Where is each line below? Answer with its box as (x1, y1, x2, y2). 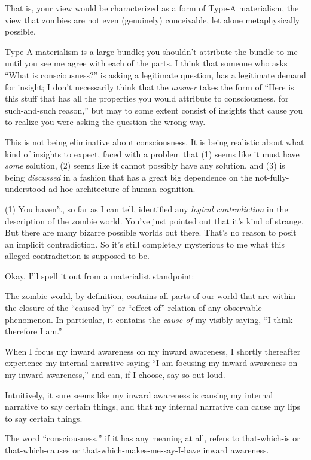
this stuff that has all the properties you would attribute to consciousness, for (5, 92, 289, 105)
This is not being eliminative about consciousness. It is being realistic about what (5, 135, 304, 148)
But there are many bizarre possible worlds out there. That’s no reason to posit (5, 226, 297, 239)
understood (5, 182, 46, 195)
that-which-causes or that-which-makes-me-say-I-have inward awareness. (5, 444, 269, 456)
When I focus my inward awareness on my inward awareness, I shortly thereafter (5, 345, 301, 357)
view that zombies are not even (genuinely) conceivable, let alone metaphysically (5, 13, 300, 26)
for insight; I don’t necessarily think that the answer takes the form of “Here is (5, 80, 294, 93)
